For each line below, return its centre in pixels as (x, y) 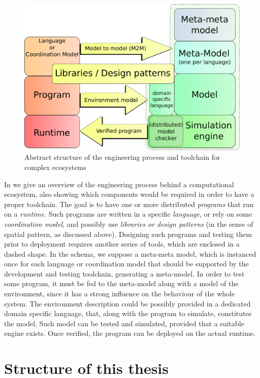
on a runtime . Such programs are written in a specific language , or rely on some (128, 214)
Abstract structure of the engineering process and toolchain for (122, 157)
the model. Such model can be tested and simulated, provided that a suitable (124, 323)
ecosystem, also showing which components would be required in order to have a (129, 194)
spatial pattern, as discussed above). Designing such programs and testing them (128, 234)
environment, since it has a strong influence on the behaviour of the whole (120, 294)
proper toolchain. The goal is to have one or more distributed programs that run (129, 204)
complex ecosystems (55, 167)
